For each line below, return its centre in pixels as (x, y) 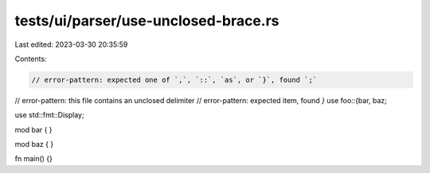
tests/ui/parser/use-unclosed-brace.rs (147, 21)
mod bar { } (33, 129)
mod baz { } (34, 144)
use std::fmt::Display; (49, 115)
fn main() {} (34, 159)
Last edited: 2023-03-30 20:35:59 (71, 44)
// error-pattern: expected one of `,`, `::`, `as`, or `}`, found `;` (174, 80)
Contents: (31, 59)
